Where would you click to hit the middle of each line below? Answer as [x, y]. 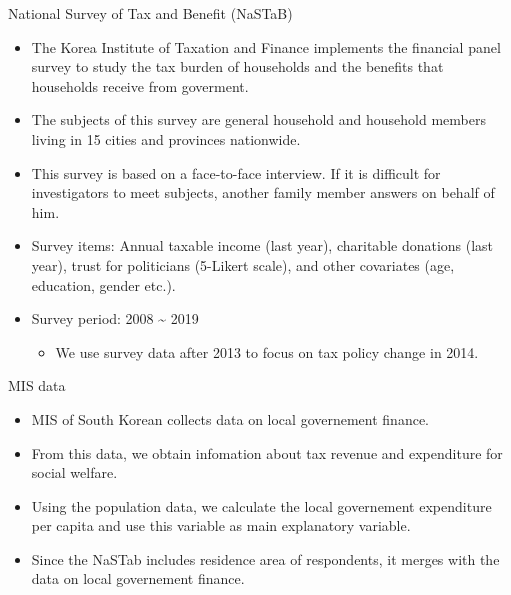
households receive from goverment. [140, 85]
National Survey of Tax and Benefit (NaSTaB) [150, 13]
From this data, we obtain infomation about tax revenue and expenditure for [267, 452]
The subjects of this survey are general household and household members [258, 119]
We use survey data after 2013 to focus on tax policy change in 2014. [267, 351]
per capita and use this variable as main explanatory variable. [221, 525]
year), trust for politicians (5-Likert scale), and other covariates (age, [243, 264]
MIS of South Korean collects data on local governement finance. [230, 418]
